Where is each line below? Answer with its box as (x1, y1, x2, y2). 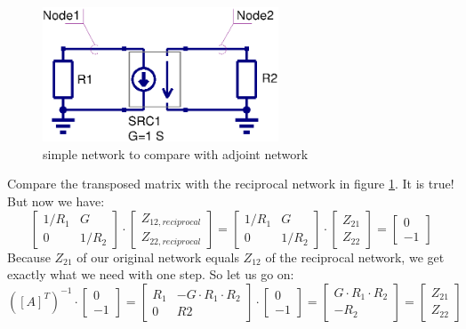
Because (7, 247, 51, 266)
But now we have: (7, 192, 105, 211)
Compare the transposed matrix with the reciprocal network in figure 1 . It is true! (7, 174, 454, 193)
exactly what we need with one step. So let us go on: (7, 265, 294, 284)
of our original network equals (76, 247, 239, 266)
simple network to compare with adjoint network (43, 144, 309, 163)
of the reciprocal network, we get (265, 247, 445, 266)
